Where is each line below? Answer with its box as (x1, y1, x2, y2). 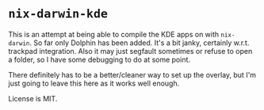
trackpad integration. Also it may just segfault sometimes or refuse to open (8, 46, 253, 55)
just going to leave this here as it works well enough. (8, 78, 180, 88)
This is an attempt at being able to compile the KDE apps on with (8, 29, 220, 39)
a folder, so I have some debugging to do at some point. (8, 55, 191, 64)
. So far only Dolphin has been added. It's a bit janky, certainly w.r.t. (29, 38, 250, 47)
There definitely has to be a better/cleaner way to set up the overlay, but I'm (8, 70, 256, 79)
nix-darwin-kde (8, 6, 109, 21)
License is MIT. (8, 93, 58, 103)
